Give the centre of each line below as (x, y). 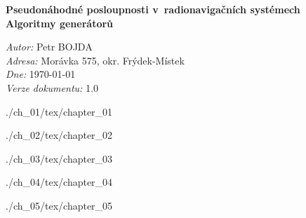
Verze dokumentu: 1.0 (52, 87)
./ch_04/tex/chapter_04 (59, 182)
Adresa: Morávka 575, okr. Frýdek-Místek (95, 60)
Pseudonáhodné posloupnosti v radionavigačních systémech (153, 9)
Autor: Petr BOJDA (49, 47)
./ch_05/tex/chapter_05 (59, 205)
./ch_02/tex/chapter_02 (59, 135)
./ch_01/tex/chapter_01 (59, 111)
